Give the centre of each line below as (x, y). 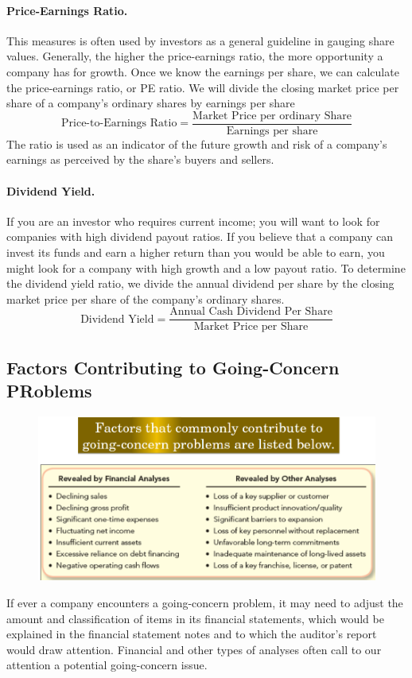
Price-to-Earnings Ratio (119, 124)
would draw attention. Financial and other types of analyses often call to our (194, 649)
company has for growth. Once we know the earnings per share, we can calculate (203, 71)
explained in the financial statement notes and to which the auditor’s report (192, 634)
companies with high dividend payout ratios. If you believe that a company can (200, 236)
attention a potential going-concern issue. (107, 665)
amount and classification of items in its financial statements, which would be (195, 618)
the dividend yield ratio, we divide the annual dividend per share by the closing (200, 283)
